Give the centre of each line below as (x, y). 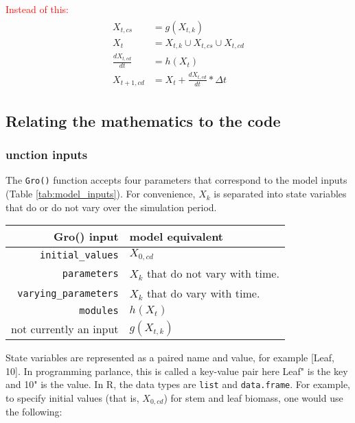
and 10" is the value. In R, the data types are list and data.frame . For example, (178, 384)
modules (99, 311)
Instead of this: (37, 9)
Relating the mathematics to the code (143, 120)
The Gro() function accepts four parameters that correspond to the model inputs (176, 180)
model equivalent (176, 237)
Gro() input (86, 237)
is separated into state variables (280, 194)
